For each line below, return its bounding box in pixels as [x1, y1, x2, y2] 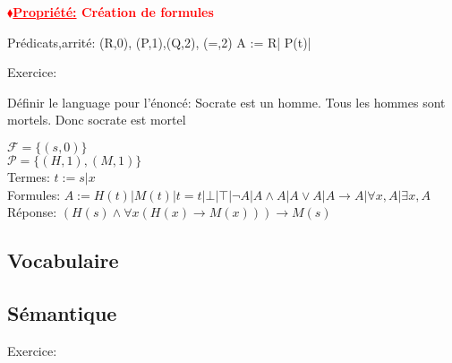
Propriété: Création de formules [13, 3, 214, 21]
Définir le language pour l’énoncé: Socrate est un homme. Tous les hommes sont [7, 92, 446, 111]
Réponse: [7, 203, 57, 221]
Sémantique [7, 298, 117, 326]
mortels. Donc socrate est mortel [7, 110, 186, 129]
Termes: [7, 167, 50, 186]
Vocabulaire [7, 246, 119, 274]
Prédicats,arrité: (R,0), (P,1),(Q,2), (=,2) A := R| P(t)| [7, 32, 311, 51]
